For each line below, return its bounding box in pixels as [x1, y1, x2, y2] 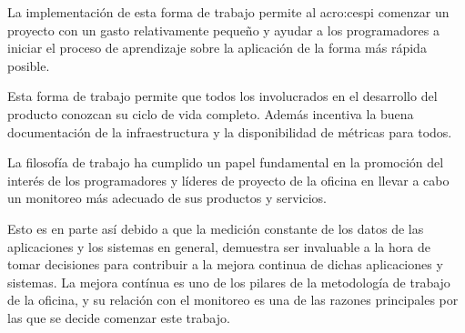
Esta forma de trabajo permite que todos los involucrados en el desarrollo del [7, 86, 438, 106]
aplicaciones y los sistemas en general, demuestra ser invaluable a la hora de [7, 237, 430, 256]
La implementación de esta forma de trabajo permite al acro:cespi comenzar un [7, 3, 450, 21]
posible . [7, 55, 50, 75]
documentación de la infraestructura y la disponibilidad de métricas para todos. [7, 122, 452, 141]
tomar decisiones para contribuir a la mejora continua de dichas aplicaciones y [7, 255, 443, 274]
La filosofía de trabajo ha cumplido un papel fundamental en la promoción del [7, 153, 444, 172]
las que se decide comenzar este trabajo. [7, 308, 230, 327]
